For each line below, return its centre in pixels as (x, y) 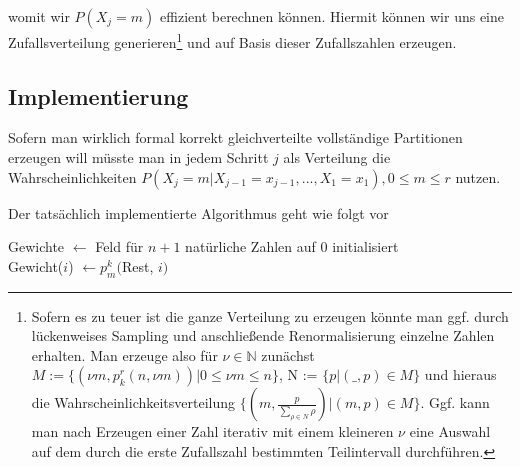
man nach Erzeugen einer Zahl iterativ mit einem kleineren (212, 431)
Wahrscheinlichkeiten (72, 176)
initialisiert (365, 246)
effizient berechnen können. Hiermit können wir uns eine (332, 16)
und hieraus (460, 374)
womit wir (39, 16)
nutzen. (478, 176)
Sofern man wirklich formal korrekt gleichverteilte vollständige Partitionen (235, 137)
